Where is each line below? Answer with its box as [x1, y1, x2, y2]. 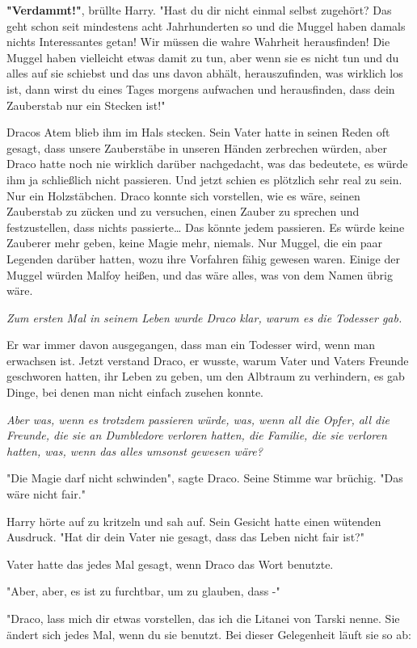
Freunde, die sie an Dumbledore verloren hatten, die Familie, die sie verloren [6, 427, 387, 444]
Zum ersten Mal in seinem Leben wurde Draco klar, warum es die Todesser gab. [6, 309, 402, 326]
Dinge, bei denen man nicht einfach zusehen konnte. [6, 384, 263, 401]
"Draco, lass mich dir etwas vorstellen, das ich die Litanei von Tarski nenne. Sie [6, 610, 400, 626]
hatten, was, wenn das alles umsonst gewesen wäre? [6, 442, 263, 459]
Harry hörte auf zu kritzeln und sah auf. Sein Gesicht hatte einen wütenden [6, 512, 381, 529]
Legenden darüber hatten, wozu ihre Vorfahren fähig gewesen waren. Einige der [6, 250, 400, 267]
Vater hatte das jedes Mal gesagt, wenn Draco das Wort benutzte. [6, 555, 334, 572]
